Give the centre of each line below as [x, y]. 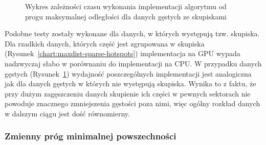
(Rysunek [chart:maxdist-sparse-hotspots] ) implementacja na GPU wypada [123, 53]
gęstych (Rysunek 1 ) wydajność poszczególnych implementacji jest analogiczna [128, 73]
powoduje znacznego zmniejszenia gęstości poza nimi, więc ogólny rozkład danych [132, 103]
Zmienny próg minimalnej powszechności [91, 136]
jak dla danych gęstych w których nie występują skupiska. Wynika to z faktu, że [130, 83]
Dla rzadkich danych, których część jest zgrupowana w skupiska [105, 43]
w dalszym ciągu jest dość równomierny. [67, 113]
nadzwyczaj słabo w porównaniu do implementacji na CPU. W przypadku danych [133, 63]
